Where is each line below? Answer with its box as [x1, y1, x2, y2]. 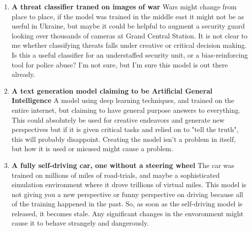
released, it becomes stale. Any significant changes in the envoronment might [11, 208, 244, 218]
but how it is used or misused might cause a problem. [11, 143, 173, 154]
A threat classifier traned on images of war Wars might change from [11, 1, 237, 11]
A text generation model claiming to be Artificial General [11, 85, 213, 96]
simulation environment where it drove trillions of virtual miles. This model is [11, 179, 247, 190]
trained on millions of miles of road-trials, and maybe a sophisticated [11, 169, 220, 180]
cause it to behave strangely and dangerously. [11, 218, 149, 228]
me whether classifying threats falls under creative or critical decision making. [11, 40, 247, 50]
